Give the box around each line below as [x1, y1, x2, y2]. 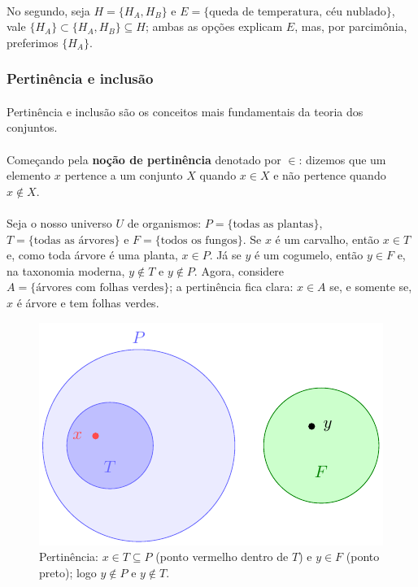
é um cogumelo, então [254, 246, 364, 263]
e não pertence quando [273, 167, 386, 184]
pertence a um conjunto [64, 167, 183, 184]
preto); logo [39, 563, 97, 580]
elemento [7, 167, 51, 184]
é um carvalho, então [275, 230, 380, 247]
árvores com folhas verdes [36, 282, 164, 294]
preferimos [7, 33, 59, 50]
